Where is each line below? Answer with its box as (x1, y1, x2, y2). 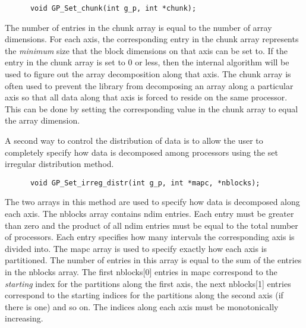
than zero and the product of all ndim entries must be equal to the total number (5, 219, 298, 231)
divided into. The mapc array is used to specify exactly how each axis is (5, 242, 267, 254)
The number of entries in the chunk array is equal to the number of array (5, 21, 272, 33)
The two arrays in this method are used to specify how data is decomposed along (5, 195, 300, 208)
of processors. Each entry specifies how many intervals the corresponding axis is (5, 231, 295, 243)
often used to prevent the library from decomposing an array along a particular (5, 79, 294, 92)
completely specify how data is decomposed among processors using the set (5, 146, 278, 158)
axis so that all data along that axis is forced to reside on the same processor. (5, 91, 288, 103)
